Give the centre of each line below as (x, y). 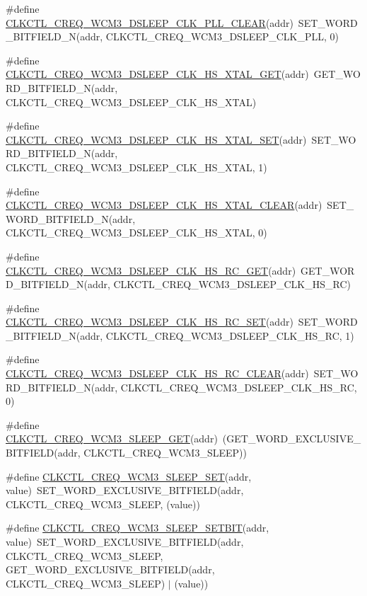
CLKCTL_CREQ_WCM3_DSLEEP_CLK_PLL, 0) (222, 36)
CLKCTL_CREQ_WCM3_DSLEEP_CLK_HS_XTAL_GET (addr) (157, 74)
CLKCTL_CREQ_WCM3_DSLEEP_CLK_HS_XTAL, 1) (136, 167)
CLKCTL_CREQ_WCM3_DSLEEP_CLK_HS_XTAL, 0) (136, 233)
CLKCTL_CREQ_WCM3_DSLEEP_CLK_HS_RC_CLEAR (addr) (157, 373)
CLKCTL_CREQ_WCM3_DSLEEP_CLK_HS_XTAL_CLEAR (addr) (164, 205)
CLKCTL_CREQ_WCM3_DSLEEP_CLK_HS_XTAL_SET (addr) (156, 139)
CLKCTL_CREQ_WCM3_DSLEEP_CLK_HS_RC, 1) (230, 335)
